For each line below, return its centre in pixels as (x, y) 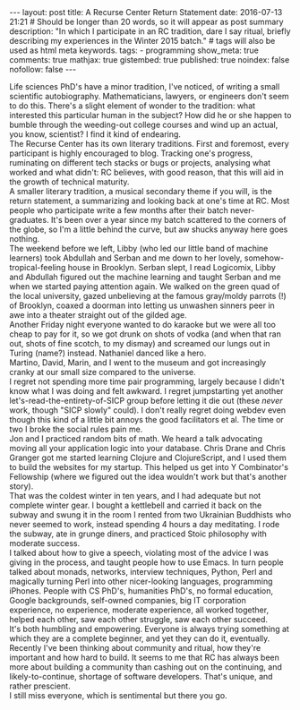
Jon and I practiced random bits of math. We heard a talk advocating (136, 439)
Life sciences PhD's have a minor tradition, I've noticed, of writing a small (145, 86)
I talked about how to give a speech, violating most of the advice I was (139, 553)
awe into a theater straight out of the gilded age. (99, 315)
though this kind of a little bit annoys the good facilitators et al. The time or (146, 419)
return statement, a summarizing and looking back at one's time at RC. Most (150, 201)
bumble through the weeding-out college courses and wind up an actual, (144, 124)
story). (21, 486)
